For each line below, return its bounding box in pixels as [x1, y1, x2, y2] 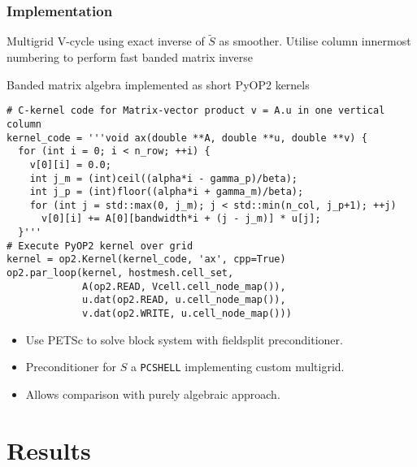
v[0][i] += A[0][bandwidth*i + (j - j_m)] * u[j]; [41, 213, 321, 225]
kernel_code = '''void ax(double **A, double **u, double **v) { [7, 132, 367, 144]
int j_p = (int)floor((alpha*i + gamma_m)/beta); [29, 186, 304, 198]
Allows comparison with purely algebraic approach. [25, 385, 280, 402]
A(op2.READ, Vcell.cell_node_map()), [82, 280, 286, 292]
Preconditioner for [25, 358, 116, 375]
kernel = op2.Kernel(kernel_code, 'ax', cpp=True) [7, 253, 286, 266]
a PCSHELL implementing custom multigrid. [130, 358, 345, 375]
